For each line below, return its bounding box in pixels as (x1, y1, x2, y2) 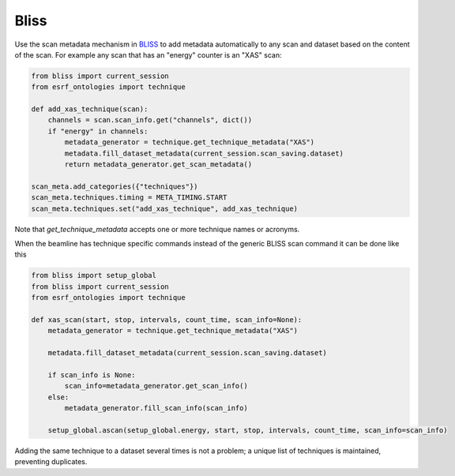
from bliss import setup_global (31, 271, 157, 280)
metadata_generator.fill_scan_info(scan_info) (64, 403, 248, 413)
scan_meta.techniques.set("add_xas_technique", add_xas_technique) (31, 204, 299, 213)
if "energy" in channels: (47, 126, 149, 136)
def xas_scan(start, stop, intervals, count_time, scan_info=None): (31, 315, 303, 324)
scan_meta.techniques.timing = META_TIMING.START (31, 193, 227, 202)
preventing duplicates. (14, 457, 88, 467)
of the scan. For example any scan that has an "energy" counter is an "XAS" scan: (14, 50, 282, 59)
